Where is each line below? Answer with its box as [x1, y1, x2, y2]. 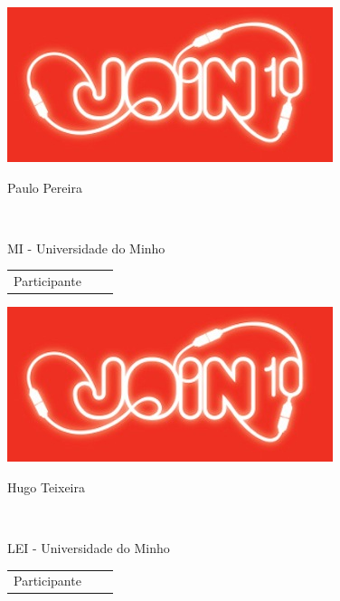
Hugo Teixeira [7, 477, 85, 496]
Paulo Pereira [7, 177, 82, 196]
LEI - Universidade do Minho [7, 539, 170, 557]
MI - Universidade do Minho [7, 238, 165, 257]
